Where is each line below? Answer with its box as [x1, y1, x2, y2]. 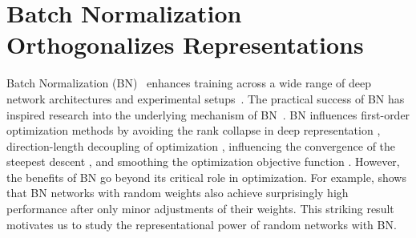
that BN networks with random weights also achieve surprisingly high [6, 184, 349, 201]
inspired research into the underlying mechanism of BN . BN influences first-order [6, 106, 410, 123]
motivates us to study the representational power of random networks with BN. [6, 216, 397, 232]
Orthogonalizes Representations [6, 28, 364, 61]
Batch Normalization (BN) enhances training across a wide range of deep [6, 75, 371, 91]
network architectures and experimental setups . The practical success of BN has [6, 90, 405, 107]
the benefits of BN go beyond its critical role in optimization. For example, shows [6, 168, 406, 185]
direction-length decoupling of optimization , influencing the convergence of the [6, 137, 396, 154]
